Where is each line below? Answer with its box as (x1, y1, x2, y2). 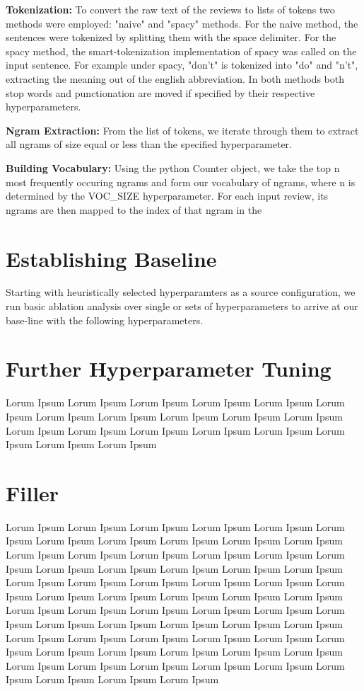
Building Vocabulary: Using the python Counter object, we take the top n (6, 160, 340, 175)
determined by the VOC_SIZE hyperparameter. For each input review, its (6, 188, 329, 203)
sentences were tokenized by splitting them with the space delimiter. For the (6, 30, 336, 45)
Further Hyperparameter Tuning (6, 354, 331, 383)
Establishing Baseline (6, 244, 217, 273)
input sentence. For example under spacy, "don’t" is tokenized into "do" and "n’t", (6, 57, 358, 72)
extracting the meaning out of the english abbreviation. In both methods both (6, 71, 345, 86)
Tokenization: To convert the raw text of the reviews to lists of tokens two (6, 2, 335, 16)
